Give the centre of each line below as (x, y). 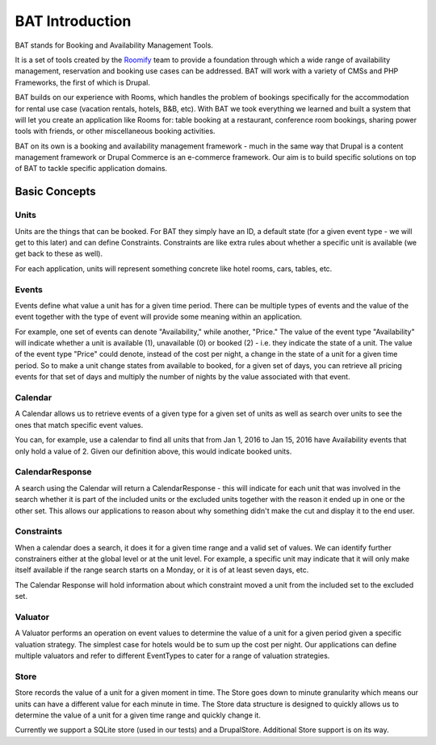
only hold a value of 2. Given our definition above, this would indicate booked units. (153, 451)
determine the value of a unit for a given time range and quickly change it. (138, 715)
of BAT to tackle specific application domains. (91, 169)
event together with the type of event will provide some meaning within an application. (159, 317)
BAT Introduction (73, 21)
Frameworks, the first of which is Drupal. (83, 82)
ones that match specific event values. (79, 425)
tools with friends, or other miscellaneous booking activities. (115, 131)
